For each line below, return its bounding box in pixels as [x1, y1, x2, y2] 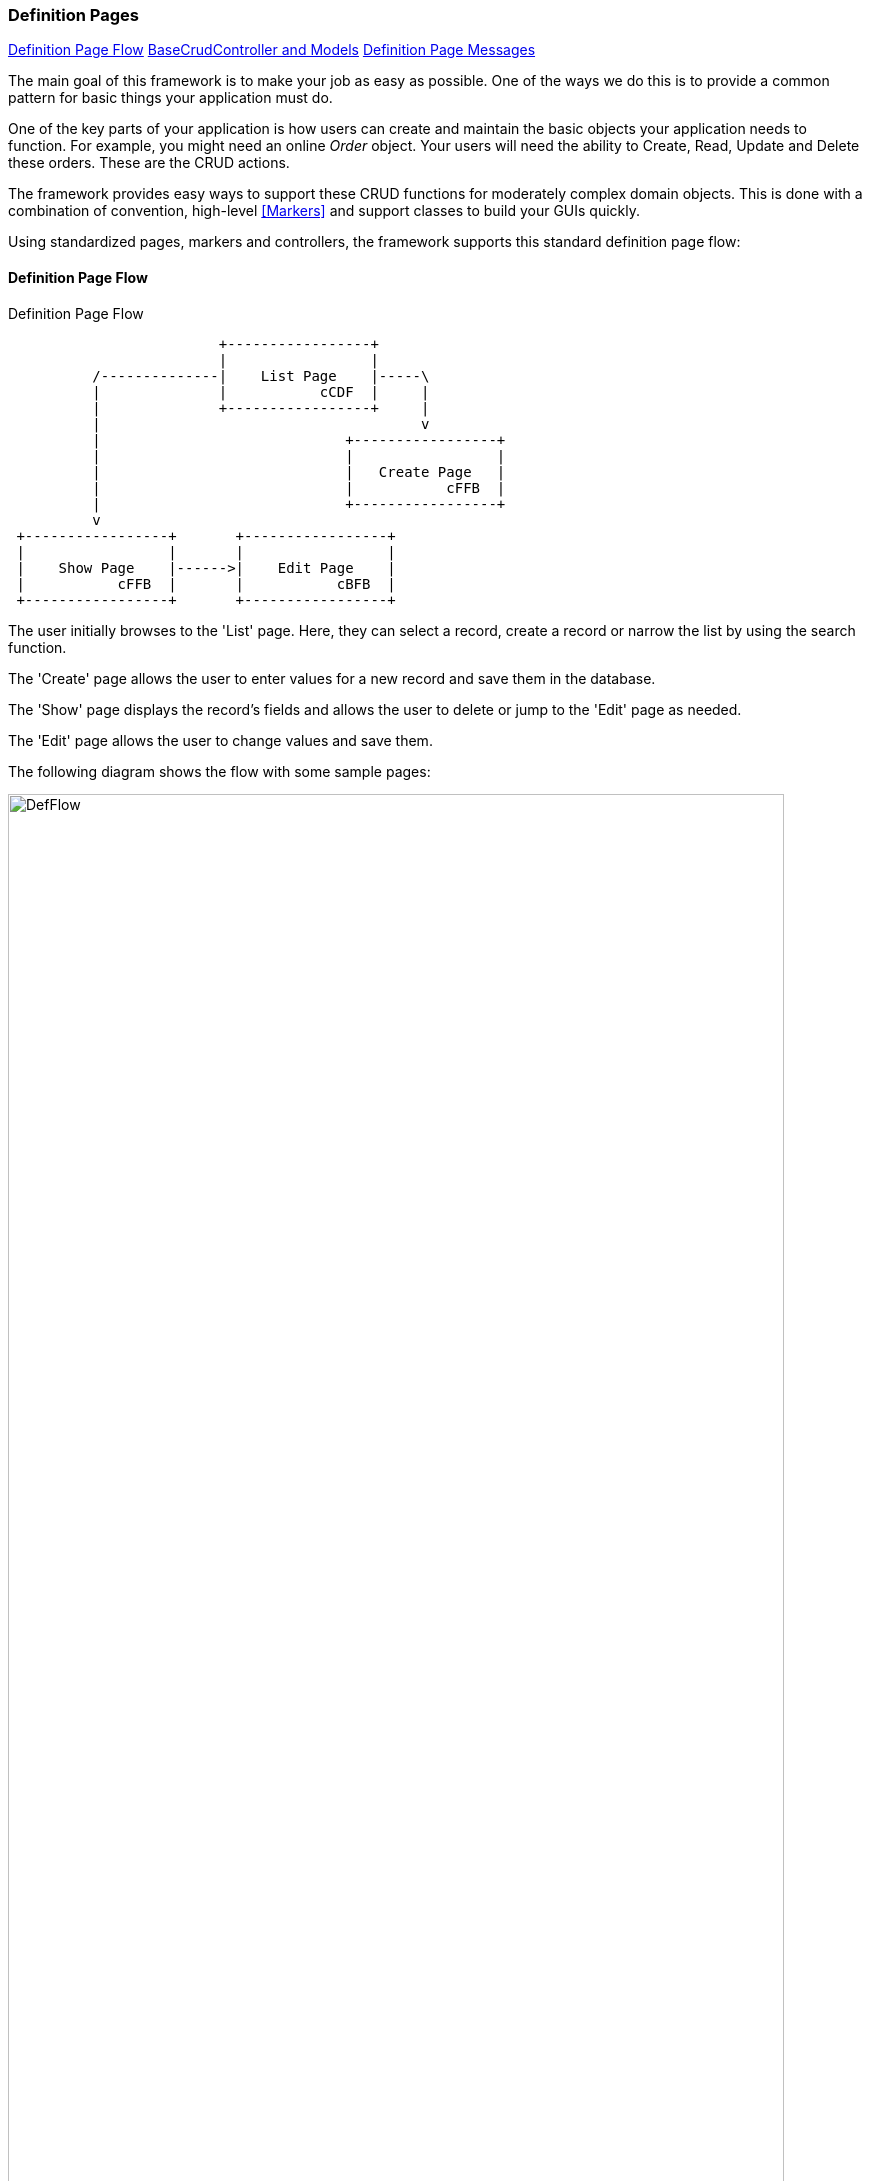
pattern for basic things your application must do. [8, 89, 333, 107]
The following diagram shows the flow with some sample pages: [8, 762, 431, 780]
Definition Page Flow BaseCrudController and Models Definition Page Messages [8, 41, 536, 59]
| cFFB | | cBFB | [16, 575, 396, 592]
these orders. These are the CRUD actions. [8, 154, 290, 172]
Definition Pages [8, 5, 139, 25]
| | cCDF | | [92, 383, 430, 400]
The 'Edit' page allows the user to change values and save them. [8, 731, 433, 749]
